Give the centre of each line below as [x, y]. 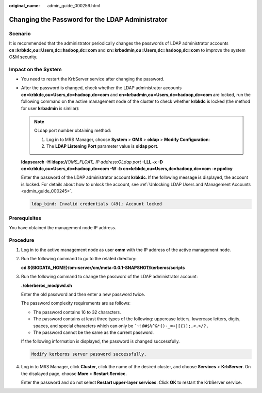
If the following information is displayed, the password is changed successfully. [100, 341]
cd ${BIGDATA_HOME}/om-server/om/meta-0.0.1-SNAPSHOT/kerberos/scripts [103, 267]
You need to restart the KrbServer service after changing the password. [93, 79]
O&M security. [23, 57]
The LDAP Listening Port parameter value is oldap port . [102, 146]
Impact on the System [35, 69]
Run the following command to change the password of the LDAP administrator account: [109, 277]
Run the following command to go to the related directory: [79, 259]
